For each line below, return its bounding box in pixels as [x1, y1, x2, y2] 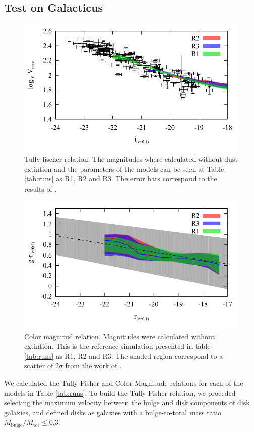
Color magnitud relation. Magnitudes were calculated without [24, 331, 215, 341]
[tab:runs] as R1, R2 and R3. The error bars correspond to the [24, 173, 217, 184]
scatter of [24, 360, 53, 371]
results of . [24, 183, 57, 194]
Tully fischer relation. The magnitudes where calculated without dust [24, 154, 238, 164]
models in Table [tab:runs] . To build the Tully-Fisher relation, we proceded [4, 387, 236, 398]
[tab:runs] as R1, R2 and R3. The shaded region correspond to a [24, 350, 223, 361]
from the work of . [65, 360, 121, 371]
